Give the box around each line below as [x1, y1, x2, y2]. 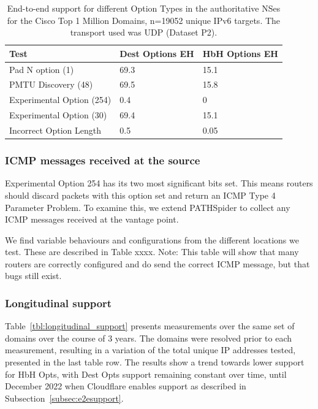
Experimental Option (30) [9, 109, 107, 121]
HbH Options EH [202, 47, 278, 59]
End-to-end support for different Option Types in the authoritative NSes [7, 2, 281, 14]
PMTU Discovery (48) [9, 78, 93, 91]
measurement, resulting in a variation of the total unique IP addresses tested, [5, 343, 296, 356]
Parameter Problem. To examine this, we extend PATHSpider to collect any [5, 201, 290, 213]
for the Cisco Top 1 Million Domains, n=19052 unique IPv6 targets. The [7, 13, 281, 26]
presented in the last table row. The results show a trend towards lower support [5, 356, 305, 369]
